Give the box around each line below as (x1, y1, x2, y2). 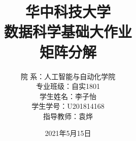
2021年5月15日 (45, 128, 91, 138)
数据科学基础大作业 (4, 21, 132, 42)
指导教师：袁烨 (43, 110, 93, 121)
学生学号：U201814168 (31, 101, 105, 111)
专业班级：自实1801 (36, 81, 100, 91)
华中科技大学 (25, 1, 111, 22)
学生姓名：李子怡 (40, 90, 96, 101)
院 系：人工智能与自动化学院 (20, 70, 116, 81)
